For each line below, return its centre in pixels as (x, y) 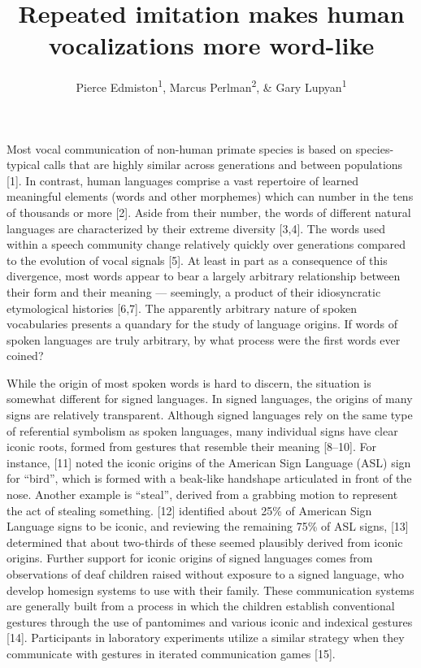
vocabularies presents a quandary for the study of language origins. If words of (202, 324)
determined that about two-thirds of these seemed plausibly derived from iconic (205, 542)
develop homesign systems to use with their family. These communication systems (210, 590)
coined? (25, 356)
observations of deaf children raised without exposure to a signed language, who (206, 574)
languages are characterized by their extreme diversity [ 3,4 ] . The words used (196, 228)
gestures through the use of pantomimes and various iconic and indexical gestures (210, 621)
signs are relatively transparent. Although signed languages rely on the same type (210, 415)
